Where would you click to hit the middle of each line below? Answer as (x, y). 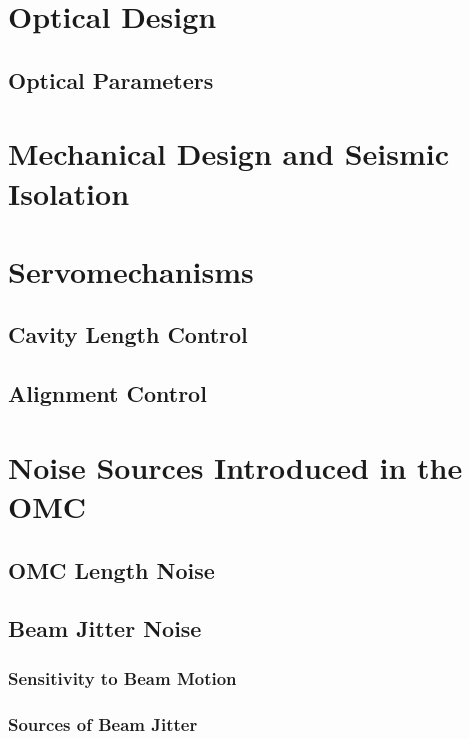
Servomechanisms (131, 270)
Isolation (69, 192)
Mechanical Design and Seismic (229, 153)
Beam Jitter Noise (105, 628)
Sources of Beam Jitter (103, 723)
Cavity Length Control (128, 334)
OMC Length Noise (111, 569)
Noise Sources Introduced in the (235, 466)
